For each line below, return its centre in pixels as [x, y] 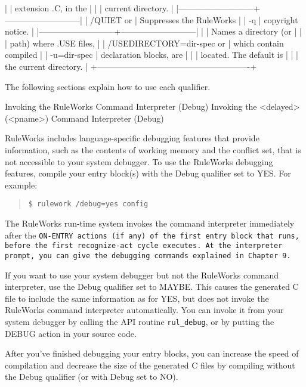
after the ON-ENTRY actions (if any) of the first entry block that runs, [152, 235]
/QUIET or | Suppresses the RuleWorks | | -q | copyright [194, 19]
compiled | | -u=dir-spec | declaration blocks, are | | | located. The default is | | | [152, 55]
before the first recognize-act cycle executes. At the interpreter [144, 246]
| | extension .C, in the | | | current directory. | [89, 8]
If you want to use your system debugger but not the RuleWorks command [142, 275]
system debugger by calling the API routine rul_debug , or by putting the [140, 321]
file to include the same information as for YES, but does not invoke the [137, 298]
